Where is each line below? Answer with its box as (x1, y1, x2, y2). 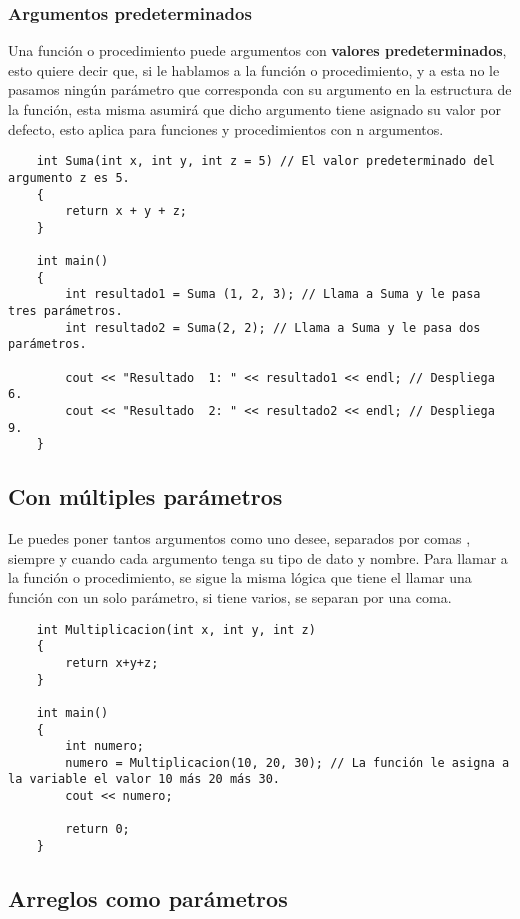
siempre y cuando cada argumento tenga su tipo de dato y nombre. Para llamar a (8, 547, 508, 568)
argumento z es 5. (8, 170, 130, 185)
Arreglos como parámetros (8, 883, 288, 914)
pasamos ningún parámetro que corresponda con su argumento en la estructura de (8, 79, 512, 100)
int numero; (65, 739, 145, 754)
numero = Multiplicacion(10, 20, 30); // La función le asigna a (65, 755, 510, 770)
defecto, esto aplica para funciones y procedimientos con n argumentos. (8, 118, 444, 139)
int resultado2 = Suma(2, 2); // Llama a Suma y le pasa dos (65, 320, 481, 335)
